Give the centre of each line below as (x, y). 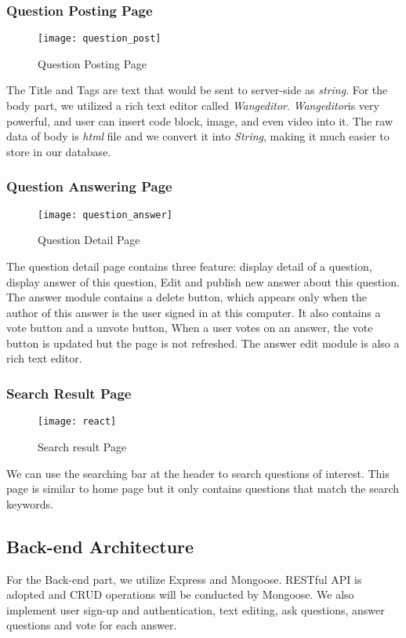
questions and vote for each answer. (92, 625)
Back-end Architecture (100, 546)
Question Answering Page (89, 186)
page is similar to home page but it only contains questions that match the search (203, 489)
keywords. (30, 503)
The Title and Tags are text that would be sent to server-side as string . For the (197, 90)
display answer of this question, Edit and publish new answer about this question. (203, 281)
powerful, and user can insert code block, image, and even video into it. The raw (200, 120)
